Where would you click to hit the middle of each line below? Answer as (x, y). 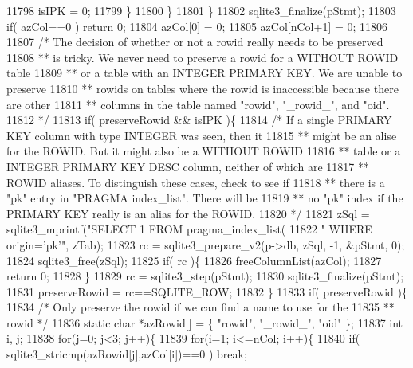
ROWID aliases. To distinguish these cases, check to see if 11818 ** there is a (196, 182)
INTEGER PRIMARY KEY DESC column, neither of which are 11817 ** (188, 166)
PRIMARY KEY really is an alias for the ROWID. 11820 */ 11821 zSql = (188, 213)
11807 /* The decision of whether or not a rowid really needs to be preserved (195, 42)
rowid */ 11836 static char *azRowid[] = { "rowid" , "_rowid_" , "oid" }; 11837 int (205, 322)
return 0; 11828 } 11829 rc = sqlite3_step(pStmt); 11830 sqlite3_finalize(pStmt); (205, 276)
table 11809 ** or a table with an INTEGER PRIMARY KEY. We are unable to (205, 73)
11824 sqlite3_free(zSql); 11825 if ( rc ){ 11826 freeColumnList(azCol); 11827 (194, 260)
